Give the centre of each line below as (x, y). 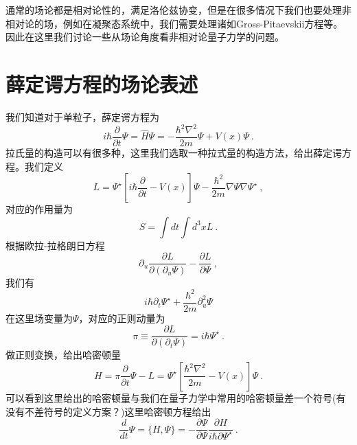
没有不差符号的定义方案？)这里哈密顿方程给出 (108, 411)
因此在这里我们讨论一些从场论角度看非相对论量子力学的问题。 (145, 37)
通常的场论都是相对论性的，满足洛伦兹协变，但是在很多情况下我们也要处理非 (178, 10)
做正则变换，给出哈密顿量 (63, 355)
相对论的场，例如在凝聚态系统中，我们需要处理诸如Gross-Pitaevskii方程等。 (174, 23)
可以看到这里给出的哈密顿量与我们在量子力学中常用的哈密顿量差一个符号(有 (176, 397)
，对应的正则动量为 (122, 318)
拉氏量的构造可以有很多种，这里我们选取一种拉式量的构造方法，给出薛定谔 (174, 153)
